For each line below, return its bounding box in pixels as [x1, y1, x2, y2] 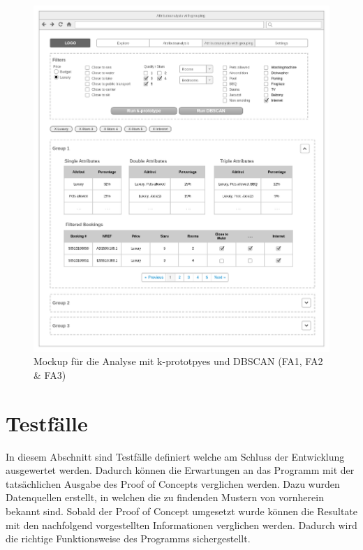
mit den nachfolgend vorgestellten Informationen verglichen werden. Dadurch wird [6, 517, 357, 532]
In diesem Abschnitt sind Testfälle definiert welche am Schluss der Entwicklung [6, 449, 345, 463]
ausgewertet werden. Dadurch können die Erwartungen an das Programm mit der [6, 463, 355, 477]
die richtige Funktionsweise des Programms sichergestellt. [6, 531, 251, 546]
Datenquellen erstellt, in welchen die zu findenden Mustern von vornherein [6, 490, 324, 505]
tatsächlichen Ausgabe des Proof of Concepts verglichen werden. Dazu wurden [6, 476, 340, 491]
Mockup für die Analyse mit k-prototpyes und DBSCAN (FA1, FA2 [34, 354, 323, 369]
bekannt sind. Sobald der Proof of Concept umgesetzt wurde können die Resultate [6, 503, 357, 518]
